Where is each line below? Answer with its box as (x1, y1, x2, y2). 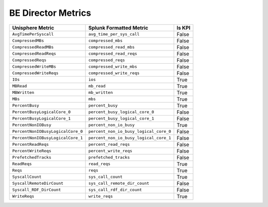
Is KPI (176, 24, 191, 31)
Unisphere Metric (12, 24, 55, 31)
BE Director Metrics (9, 7, 91, 18)
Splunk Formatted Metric (88, 24, 148, 31)
